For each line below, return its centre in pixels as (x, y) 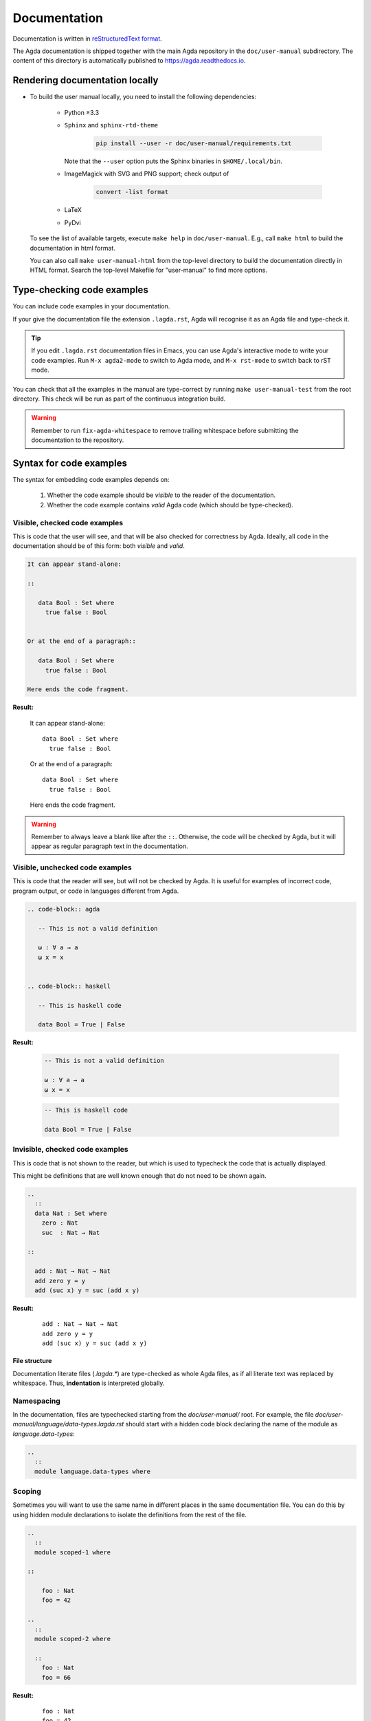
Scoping (27, 1491)
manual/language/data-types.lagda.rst (68, 1424)
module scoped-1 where (73, 1552)
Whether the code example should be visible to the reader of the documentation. (161, 495)
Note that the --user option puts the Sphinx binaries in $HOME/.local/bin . (173, 161)
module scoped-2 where (73, 1639)
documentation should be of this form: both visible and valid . (99, 546)
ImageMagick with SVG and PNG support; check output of (147, 174)
